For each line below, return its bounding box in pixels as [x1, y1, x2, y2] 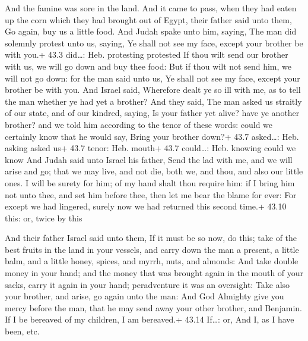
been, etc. [5, 325, 40, 337]
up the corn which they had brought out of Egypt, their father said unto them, [5, 13, 292, 26]
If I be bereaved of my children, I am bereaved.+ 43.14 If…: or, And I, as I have [5, 313, 294, 326]
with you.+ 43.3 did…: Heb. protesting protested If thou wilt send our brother [5, 48, 288, 61]
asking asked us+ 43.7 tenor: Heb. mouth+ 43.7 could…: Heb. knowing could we [5, 142, 296, 154]
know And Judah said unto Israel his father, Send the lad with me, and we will [5, 153, 293, 165]
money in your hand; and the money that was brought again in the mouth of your [5, 267, 304, 279]
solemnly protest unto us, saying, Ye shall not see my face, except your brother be [5, 36, 303, 49]
